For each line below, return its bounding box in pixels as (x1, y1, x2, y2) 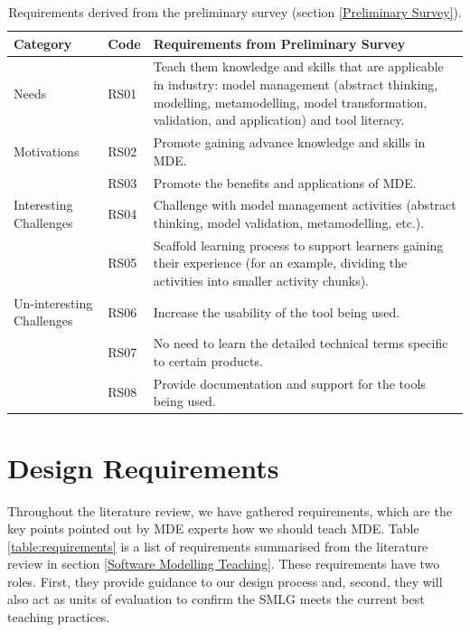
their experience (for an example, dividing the (153, 253, 408, 272)
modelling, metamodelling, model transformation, (153, 92, 428, 111)
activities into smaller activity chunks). (153, 270, 369, 289)
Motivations (14, 141, 80, 160)
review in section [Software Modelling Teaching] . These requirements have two (7, 554, 440, 573)
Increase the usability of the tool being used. (153, 302, 400, 321)
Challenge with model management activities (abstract (153, 195, 456, 214)
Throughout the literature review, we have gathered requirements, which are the (7, 501, 452, 520)
